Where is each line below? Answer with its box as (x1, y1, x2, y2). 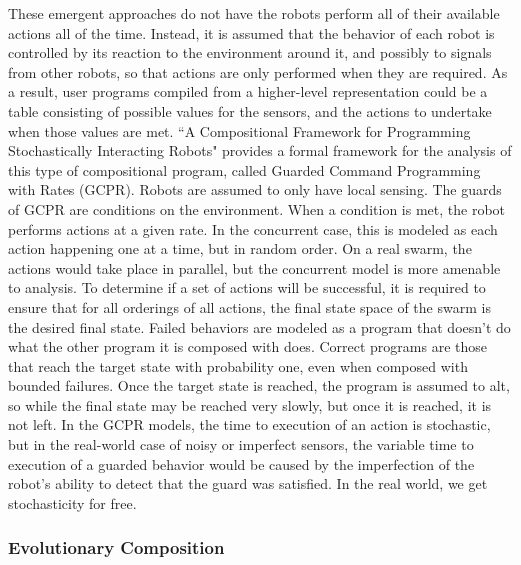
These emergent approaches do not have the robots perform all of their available (8, 3, 500, 23)
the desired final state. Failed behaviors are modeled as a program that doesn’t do (8, 316, 511, 337)
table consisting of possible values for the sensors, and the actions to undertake (8, 100, 492, 121)
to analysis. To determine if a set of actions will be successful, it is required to (8, 277, 486, 298)
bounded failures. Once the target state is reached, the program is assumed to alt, (8, 375, 510, 396)
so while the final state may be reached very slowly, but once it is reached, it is (8, 394, 492, 415)
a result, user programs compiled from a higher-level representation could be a (8, 81, 488, 102)
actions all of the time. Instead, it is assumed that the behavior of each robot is (8, 22, 495, 43)
